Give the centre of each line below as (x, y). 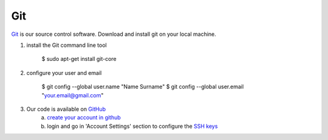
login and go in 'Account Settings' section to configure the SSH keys (132, 126)
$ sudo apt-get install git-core (79, 59)
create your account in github (84, 117)
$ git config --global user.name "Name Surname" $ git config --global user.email (143, 87)
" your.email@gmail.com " (73, 95)
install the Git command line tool (67, 45)
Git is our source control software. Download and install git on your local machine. (114, 34)
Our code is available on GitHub (66, 109)
